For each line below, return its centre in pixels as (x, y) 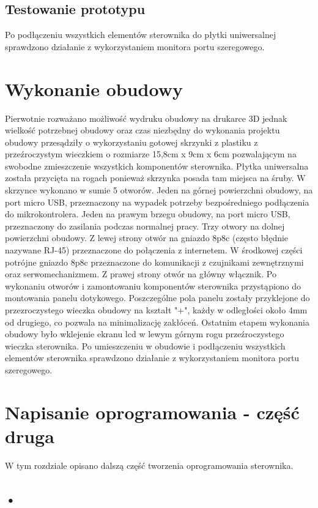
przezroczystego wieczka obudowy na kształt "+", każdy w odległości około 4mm (156, 310)
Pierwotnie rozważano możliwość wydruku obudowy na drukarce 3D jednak (146, 118)
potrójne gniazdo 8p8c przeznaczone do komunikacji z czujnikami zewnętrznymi (154, 262)
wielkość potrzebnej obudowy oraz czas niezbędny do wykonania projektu (142, 130)
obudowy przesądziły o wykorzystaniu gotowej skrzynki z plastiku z (131, 142)
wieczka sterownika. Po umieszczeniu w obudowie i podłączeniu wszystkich (145, 346)
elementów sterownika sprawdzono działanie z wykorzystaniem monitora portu (152, 358)
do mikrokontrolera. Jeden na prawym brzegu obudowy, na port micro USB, (148, 214)
